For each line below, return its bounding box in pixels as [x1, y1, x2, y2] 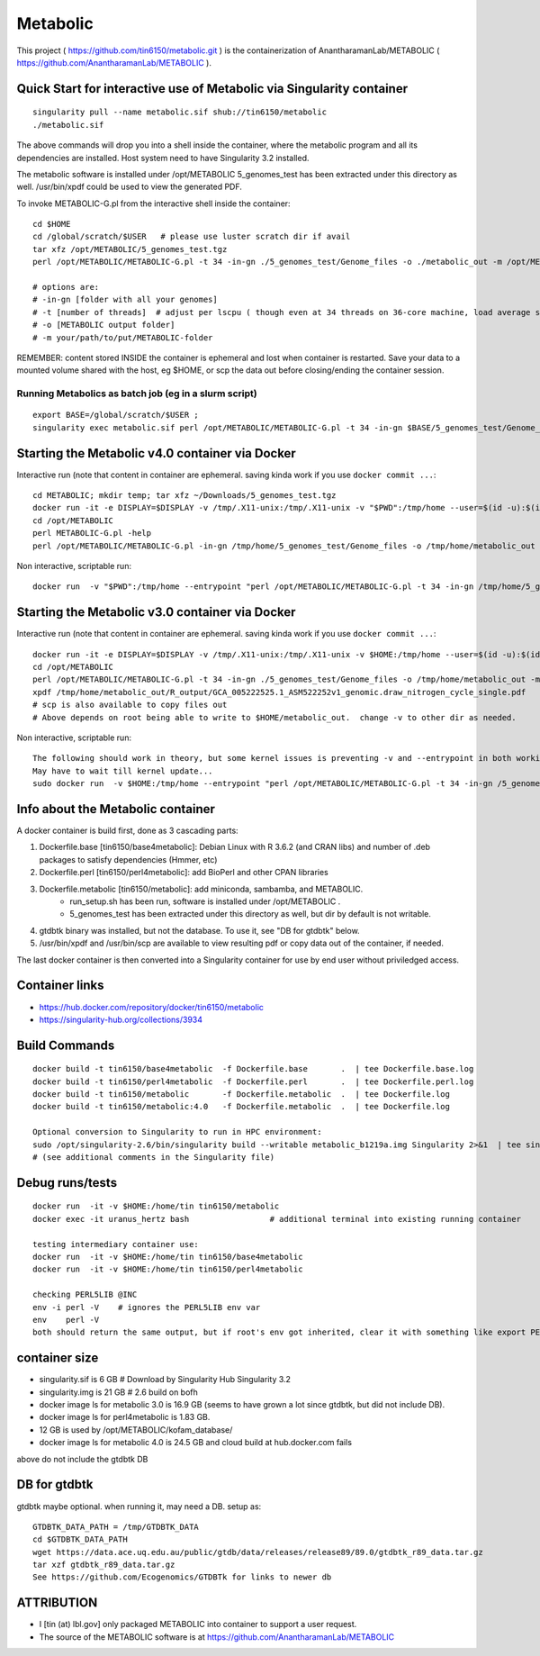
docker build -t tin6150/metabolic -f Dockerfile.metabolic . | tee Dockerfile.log [32, 1090, 450, 1099]
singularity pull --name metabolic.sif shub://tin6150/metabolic [32, 107, 328, 117]
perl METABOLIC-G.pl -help [32, 528, 152, 538]
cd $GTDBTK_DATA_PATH [32, 1534, 128, 1544]
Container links [16, 978, 104, 993]
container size [16, 1351, 99, 1366]
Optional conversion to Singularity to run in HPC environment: [32, 1127, 323, 1137]
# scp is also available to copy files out [32, 700, 228, 710]
